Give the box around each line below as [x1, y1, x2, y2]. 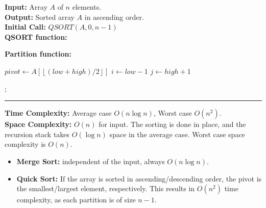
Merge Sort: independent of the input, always [16, 155, 165, 166]
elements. [72, 2, 102, 12]
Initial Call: [5, 21, 46, 32]
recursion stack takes [5, 128, 70, 139]
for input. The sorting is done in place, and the [99, 119, 246, 129]
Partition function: [5, 48, 71, 59]
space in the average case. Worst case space [109, 128, 245, 139]
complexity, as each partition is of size [16, 194, 136, 205]
